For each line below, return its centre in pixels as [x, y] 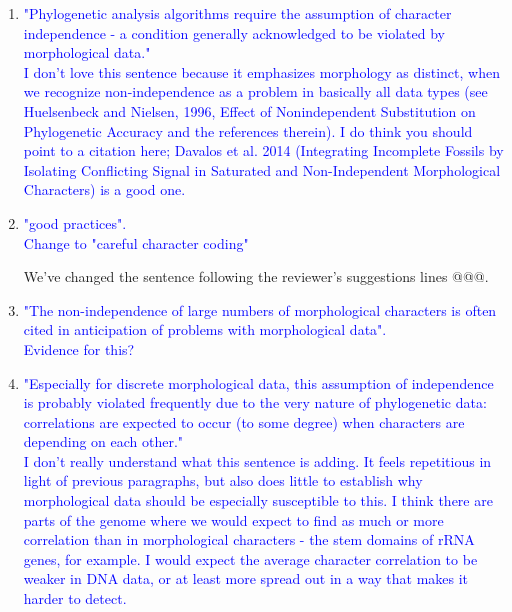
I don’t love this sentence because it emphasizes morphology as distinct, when [261, 71]
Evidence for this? [79, 348]
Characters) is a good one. [104, 189]
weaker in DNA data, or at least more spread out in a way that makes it [246, 578]
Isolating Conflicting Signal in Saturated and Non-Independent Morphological [262, 169]
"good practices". [75, 222]
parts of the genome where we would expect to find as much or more [233, 519]
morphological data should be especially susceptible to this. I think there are [258, 500]
